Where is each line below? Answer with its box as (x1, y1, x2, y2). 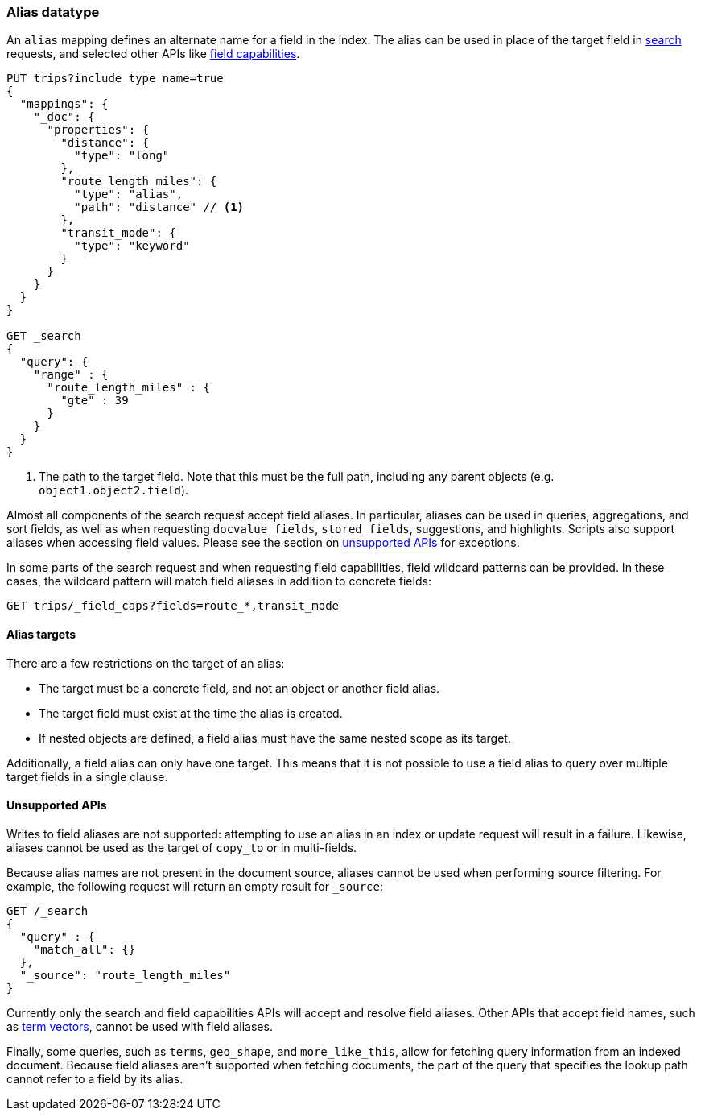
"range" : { (33, 368, 109, 382)
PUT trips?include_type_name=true (6, 72, 224, 85)
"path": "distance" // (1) (74, 201, 245, 214)
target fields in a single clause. (6, 769, 168, 784)
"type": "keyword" (74, 239, 190, 253)
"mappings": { (19, 97, 109, 111)
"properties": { (47, 123, 150, 137)
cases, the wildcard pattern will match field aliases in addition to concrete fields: (6, 574, 431, 589)
